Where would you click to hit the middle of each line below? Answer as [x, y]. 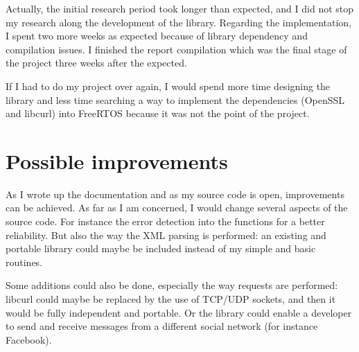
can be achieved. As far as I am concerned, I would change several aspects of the [177, 208]
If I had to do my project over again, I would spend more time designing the [168, 86]
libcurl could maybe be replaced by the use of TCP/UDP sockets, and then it [171, 299]
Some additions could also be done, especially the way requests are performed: [172, 285]
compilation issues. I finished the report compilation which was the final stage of [176, 49]
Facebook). [29, 339]
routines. [24, 262]
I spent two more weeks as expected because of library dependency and [157, 36]
